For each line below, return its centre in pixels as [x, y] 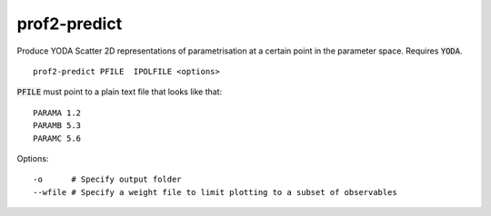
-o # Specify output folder [107, 180]
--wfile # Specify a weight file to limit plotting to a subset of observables [215, 192]
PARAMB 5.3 [57, 126]
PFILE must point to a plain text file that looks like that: [120, 92]
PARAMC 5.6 [57, 138]
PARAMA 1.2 [57, 113]
